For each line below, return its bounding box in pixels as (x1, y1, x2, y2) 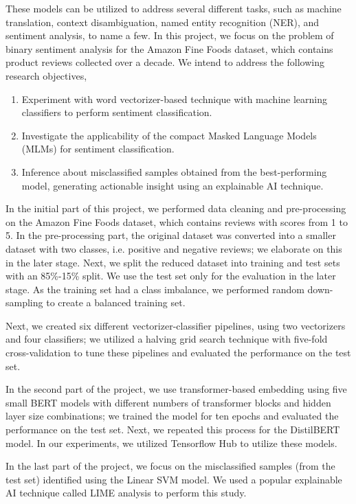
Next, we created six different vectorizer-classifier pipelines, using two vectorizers (5, 318, 346, 332)
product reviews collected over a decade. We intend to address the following (5, 55, 324, 69)
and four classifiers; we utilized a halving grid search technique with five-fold (5, 332, 328, 346)
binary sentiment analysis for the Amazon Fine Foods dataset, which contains (5, 41, 333, 56)
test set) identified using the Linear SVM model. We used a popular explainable (5, 472, 342, 486)
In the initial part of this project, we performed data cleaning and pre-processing (5, 201, 346, 216)
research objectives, (5, 68, 87, 82)
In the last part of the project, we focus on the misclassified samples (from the (5, 459, 335, 473)
